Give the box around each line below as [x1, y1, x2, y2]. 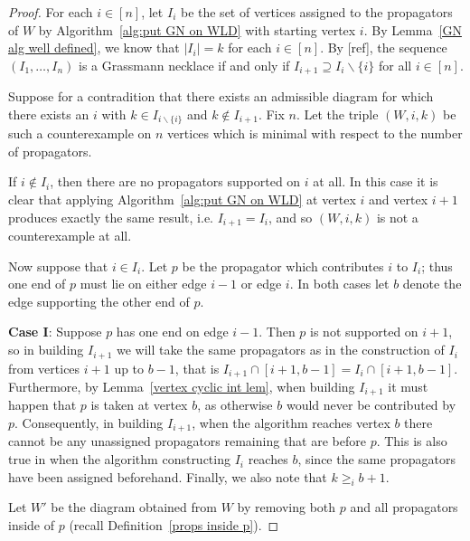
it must [388, 376, 428, 395]
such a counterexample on [8, 124, 152, 143]
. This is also [376, 432, 447, 451]
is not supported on [310, 322, 418, 341]
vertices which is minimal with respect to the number [167, 124, 463, 143]
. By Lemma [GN [363, 20, 462, 39]
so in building [8, 340, 84, 359]
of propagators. [8, 141, 92, 160]
